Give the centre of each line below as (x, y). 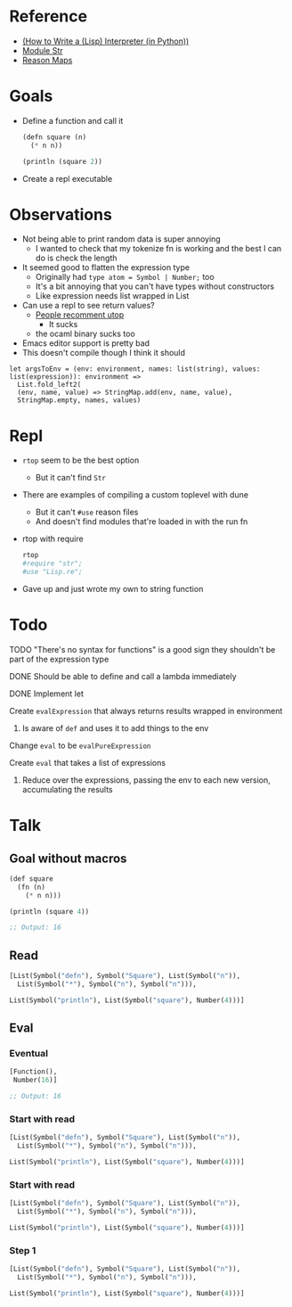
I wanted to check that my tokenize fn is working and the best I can (158, 249)
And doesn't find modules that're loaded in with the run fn (142, 522)
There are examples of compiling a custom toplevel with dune (135, 495)
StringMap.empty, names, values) (79, 400)
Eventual (29, 1054)
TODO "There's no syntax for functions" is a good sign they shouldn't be (142, 649)
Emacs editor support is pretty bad (85, 343)
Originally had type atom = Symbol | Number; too (125, 277)
